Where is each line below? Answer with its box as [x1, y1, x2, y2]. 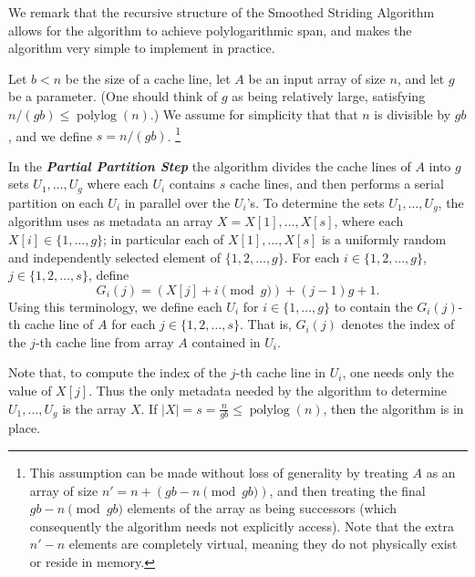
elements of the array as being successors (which [127, 499, 397, 518]
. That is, [239, 314, 292, 334]
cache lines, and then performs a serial [230, 174, 444, 193]
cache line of [24, 314, 94, 334]
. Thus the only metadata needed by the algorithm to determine [88, 381, 448, 400]
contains [169, 174, 216, 193]
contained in [191, 332, 261, 351]
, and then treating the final [269, 480, 426, 500]
